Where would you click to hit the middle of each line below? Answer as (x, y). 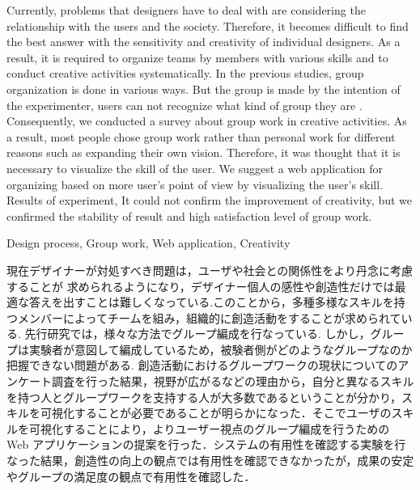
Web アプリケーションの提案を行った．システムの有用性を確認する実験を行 (206, 444)
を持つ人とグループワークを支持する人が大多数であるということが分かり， (204, 397)
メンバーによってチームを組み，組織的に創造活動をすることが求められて (209, 317)
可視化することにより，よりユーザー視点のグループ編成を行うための (209, 428)
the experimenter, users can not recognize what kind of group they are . (185, 105)
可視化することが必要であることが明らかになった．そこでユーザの (216, 413)
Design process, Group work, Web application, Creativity (148, 243)
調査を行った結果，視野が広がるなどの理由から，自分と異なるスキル (233, 381)
